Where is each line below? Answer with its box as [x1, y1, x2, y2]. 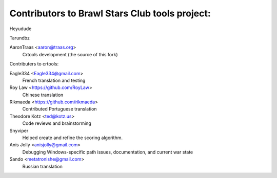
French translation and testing [22, 77, 86, 83]
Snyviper [9, 127, 29, 133]
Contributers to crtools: [9, 61, 59, 67]
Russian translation [22, 163, 63, 169]
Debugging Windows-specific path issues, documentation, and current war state [22, 149, 193, 155]
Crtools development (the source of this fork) [22, 51, 118, 57]
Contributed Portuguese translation [22, 106, 97, 112]
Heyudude [9, 26, 32, 32]
